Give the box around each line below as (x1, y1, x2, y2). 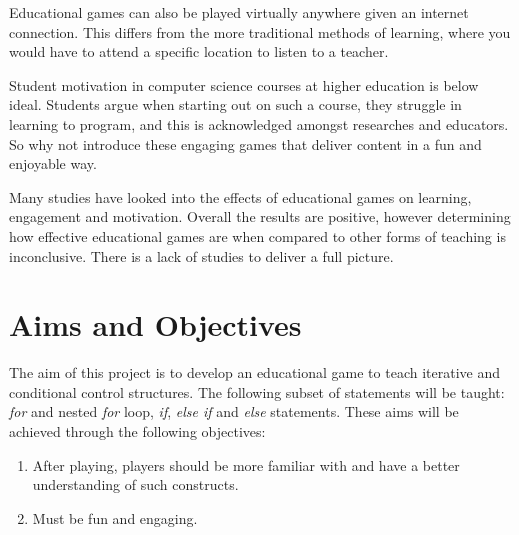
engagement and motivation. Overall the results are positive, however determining (9, 206, 511, 227)
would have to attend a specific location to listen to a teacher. (9, 41, 389, 62)
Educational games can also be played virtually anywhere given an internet (9, 2, 469, 22)
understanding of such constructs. (32, 474, 239, 495)
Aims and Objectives (9, 304, 302, 345)
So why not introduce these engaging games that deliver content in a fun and (9, 133, 482, 154)
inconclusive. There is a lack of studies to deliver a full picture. (9, 245, 394, 266)
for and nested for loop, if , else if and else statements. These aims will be (9, 401, 459, 422)
